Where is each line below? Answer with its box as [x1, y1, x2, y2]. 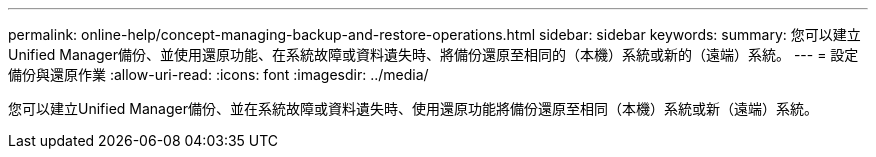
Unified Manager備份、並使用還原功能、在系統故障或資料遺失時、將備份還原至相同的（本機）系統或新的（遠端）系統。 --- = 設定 [8, 46, 859, 63]
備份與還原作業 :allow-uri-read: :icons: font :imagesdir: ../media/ [8, 66, 429, 83]
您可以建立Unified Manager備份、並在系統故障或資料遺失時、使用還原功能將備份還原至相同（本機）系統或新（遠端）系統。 [8, 100, 818, 117]
